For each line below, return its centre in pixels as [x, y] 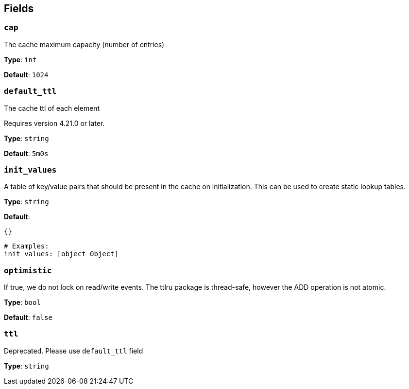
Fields [19, 9]
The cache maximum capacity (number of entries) [84, 44]
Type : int [20, 59]
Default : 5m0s [26, 153]
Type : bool [22, 302]
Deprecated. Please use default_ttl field [74, 351]
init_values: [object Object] [61, 254]
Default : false [28, 318]
